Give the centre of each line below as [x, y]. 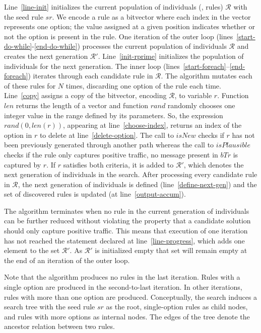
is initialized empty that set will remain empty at [171, 250]
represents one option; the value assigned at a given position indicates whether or [129, 26]
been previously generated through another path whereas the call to [109, 145]
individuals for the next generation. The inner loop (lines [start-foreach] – [117, 66]
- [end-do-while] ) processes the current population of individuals [129, 46]
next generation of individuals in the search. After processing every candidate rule [131, 174]
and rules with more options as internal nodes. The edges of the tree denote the [127, 316]
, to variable [193, 95]
